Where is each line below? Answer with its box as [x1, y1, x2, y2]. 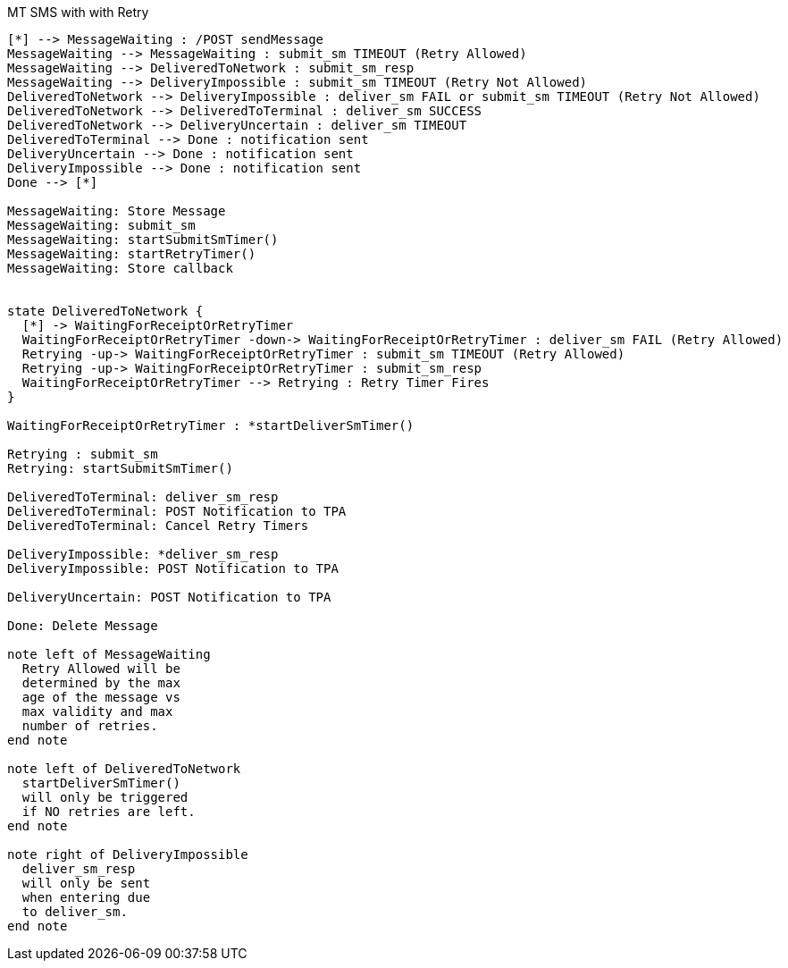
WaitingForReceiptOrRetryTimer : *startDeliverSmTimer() [7, 418, 415, 433]
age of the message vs [21, 690, 180, 704]
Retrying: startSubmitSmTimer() [7, 461, 233, 476]
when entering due [21, 890, 151, 905]
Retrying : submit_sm [7, 447, 158, 461]
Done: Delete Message [7, 619, 158, 633]
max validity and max [21, 704, 173, 719]
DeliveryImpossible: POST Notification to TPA [7, 561, 339, 576]
